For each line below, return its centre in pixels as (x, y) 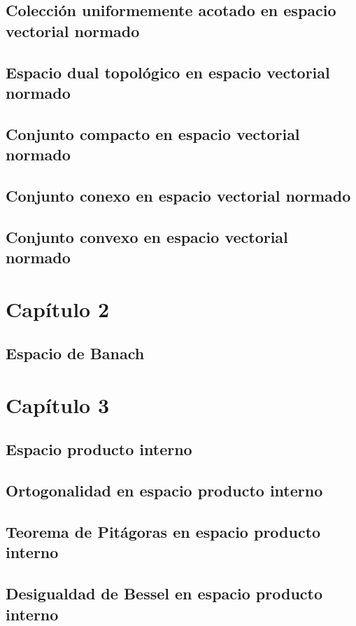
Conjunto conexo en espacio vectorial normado (178, 195)
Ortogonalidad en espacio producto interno (164, 491)
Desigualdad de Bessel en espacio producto (164, 593)
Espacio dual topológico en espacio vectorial (168, 72)
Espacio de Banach (75, 353)
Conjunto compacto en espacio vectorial (153, 133)
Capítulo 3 (58, 404)
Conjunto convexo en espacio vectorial (147, 236)
